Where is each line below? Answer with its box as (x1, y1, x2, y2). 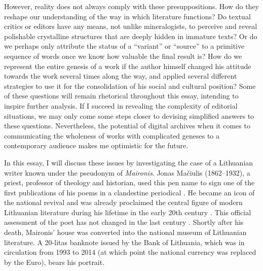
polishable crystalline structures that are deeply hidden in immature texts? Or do (4, 30, 257, 41)
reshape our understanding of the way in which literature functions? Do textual (4, 11, 251, 21)
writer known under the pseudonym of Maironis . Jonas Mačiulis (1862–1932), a (4, 167, 250, 178)
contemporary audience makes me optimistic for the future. (4, 140, 189, 151)
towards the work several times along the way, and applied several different (4, 71, 237, 81)
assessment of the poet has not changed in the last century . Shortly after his (4, 217, 244, 227)
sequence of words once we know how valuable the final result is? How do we (4, 50, 242, 61)
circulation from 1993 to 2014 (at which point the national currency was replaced (4, 247, 256, 257)
